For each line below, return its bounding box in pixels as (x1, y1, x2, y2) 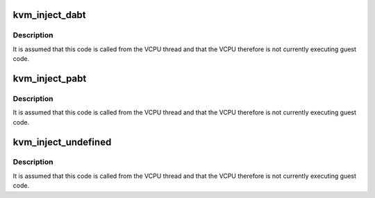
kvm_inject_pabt (12, 73, 87, 84)
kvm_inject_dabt (12, 9, 86, 21)
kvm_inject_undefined (12, 136, 112, 148)
